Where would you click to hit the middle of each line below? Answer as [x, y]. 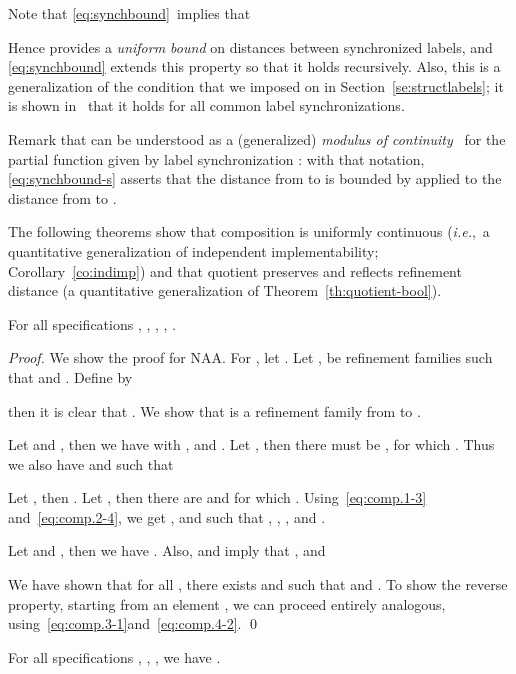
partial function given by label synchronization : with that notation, [216, 158]
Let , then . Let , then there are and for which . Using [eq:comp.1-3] [217, 497]
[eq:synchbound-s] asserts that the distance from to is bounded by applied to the [255, 178]
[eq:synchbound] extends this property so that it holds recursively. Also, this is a [254, 66]
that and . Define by [70, 376]
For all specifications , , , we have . [114, 656]
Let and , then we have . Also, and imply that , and [167, 550]
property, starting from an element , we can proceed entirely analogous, [227, 603]
